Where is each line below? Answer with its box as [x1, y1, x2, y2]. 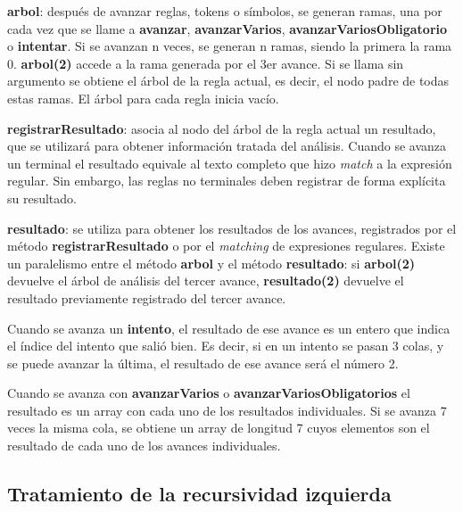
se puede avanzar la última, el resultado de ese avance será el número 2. [7, 353, 399, 372]
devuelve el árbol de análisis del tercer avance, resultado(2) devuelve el [7, 271, 404, 290]
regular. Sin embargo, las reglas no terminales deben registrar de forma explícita [7, 171, 446, 190]
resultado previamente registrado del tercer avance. [7, 288, 286, 307]
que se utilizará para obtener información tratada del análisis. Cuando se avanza [7, 136, 447, 155]
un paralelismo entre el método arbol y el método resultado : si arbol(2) [7, 253, 416, 272]
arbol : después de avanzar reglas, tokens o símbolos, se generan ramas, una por [7, 2, 442, 20]
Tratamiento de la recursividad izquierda [7, 480, 392, 508]
